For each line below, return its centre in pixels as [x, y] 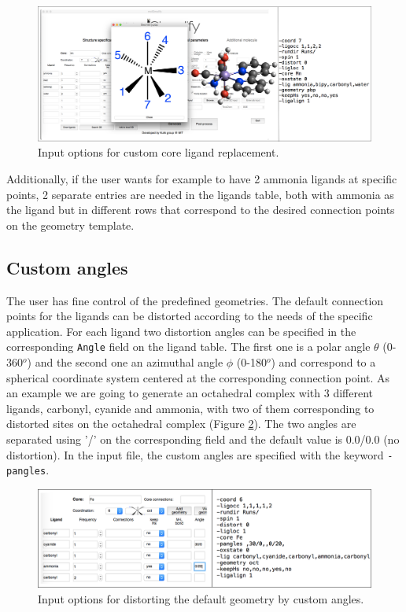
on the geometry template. [70, 225]
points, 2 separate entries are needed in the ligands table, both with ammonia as [200, 194]
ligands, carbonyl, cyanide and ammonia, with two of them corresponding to [190, 408]
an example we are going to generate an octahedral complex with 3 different [190, 393]
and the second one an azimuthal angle [129, 362]
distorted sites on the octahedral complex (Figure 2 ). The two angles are [181, 424]
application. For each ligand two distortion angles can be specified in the [181, 331]
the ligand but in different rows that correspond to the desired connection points [201, 210]
